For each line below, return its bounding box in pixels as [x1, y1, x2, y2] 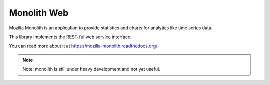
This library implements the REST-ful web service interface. [9, 34, 132, 40]
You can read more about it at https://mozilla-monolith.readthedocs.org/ [9, 43, 158, 49]
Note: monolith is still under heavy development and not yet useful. [22, 66, 161, 72]
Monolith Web [9, 7, 69, 18]
